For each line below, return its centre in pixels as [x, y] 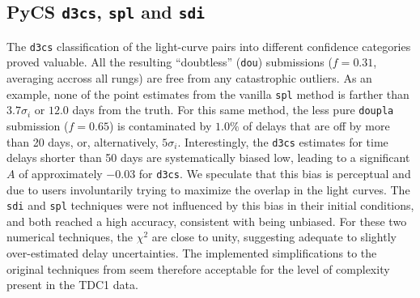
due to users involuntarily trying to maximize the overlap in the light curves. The [208, 189]
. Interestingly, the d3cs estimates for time [283, 141]
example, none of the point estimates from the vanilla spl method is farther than [208, 94]
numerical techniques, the [70, 237]
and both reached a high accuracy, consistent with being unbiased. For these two [207, 221]
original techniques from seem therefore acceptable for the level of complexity [198, 268]
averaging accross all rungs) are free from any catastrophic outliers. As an [189, 78]
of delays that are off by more [316, 126]
